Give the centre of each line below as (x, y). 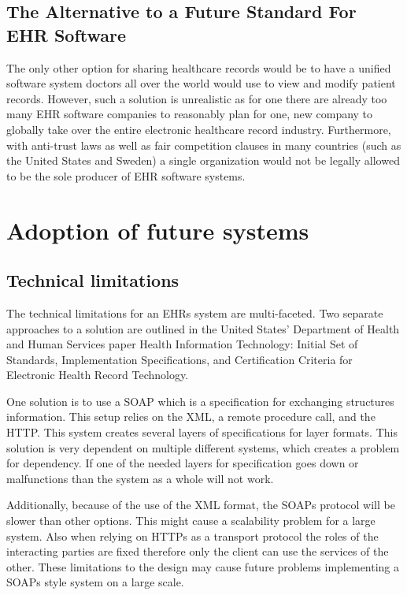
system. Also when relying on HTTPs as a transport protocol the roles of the (192, 535)
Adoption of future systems (158, 230)
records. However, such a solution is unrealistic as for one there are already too (197, 98)
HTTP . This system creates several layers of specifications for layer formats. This (202, 432)
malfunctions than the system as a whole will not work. (140, 478)
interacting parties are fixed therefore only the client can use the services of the (198, 551)
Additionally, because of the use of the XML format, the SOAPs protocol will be (201, 505)
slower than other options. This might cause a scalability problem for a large (191, 521)
